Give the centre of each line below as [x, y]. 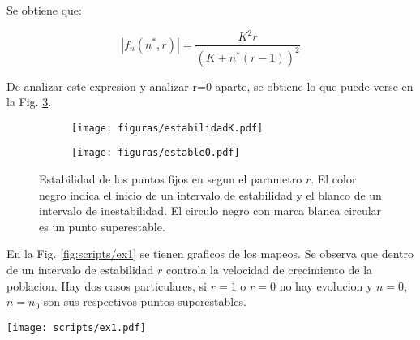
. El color [334, 179]
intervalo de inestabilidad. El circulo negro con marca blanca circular [210, 211]
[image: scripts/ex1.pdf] [76, 327]
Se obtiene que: [44, 10]
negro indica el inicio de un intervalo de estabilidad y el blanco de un [210, 194]
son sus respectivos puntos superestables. [145, 301]
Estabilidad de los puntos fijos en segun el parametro [171, 179]
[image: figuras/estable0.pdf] [156, 153]
